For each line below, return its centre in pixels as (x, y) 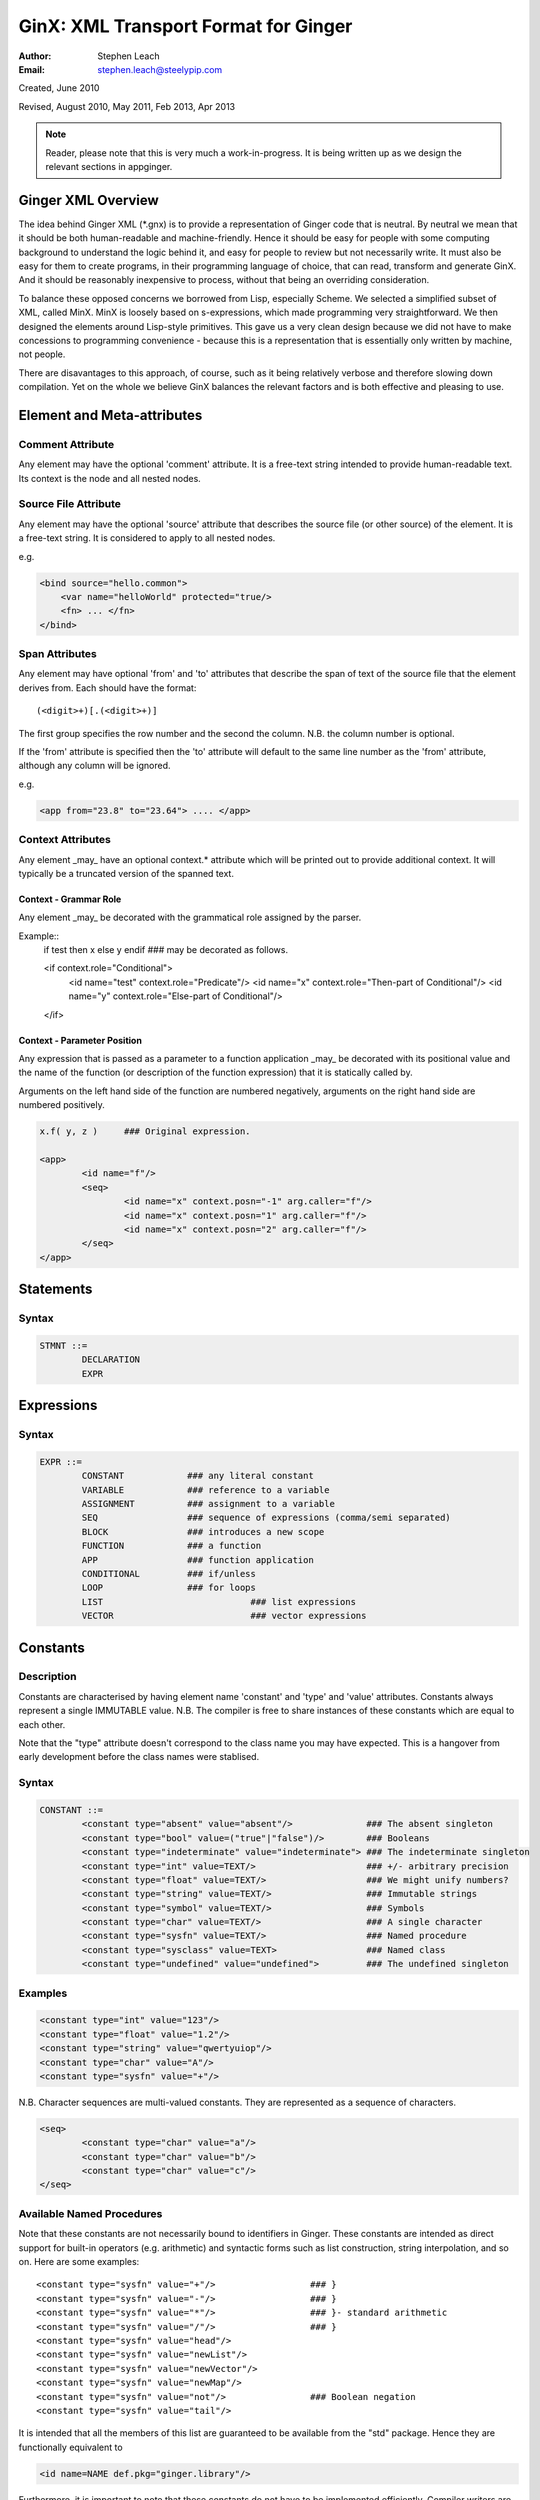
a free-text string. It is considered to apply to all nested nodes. (147, 538)
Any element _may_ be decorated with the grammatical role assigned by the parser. (190, 917)
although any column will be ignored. (94, 766)
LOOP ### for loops (169, 1588)
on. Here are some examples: (79, 2261)
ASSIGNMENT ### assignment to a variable (208, 1503)
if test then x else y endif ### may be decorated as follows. (166, 950)
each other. (42, 1724)
